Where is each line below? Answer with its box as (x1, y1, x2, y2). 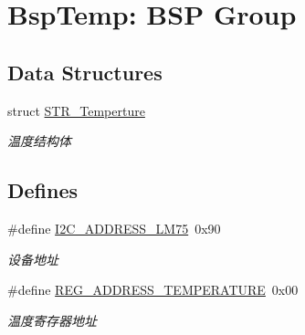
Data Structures (7, 58, 163, 86)
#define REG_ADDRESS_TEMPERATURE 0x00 (7, 280, 299, 299)
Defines (7, 176, 79, 204)
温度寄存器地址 (7, 310, 97, 330)
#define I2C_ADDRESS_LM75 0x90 (7, 218, 221, 237)
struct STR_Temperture (7, 100, 145, 120)
